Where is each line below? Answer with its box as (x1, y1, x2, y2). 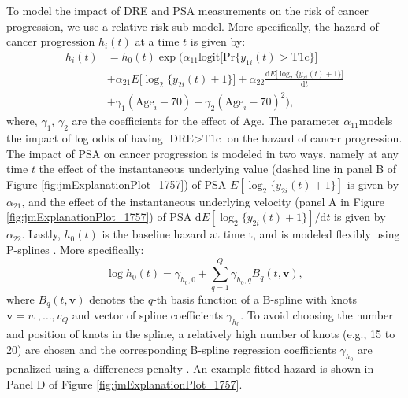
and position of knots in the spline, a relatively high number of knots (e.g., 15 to (6, 326, 395, 342)
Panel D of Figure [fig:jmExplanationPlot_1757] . (6, 375, 243, 392)
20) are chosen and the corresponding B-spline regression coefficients (6, 341, 336, 357)
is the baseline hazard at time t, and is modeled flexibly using (102, 226, 400, 242)
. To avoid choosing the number (240, 307, 393, 323)
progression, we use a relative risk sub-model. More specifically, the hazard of (6, 17, 379, 34)
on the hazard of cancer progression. (227, 130, 402, 146)
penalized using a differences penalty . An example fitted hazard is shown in (6, 360, 374, 377)
